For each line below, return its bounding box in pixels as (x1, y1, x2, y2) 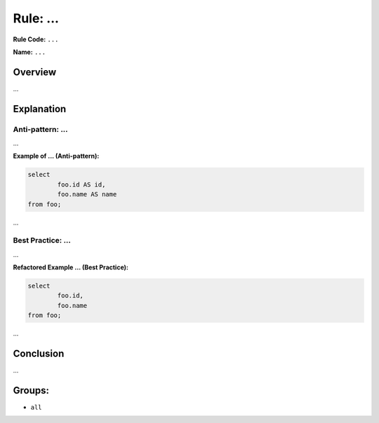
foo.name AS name (57, 190, 117, 199)
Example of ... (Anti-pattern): (13, 152, 100, 161)
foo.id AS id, (57, 180, 106, 189)
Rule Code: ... (13, 35, 59, 43)
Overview (13, 66, 57, 78)
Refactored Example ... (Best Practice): (13, 263, 129, 271)
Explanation (13, 102, 67, 115)
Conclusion (13, 348, 65, 360)
